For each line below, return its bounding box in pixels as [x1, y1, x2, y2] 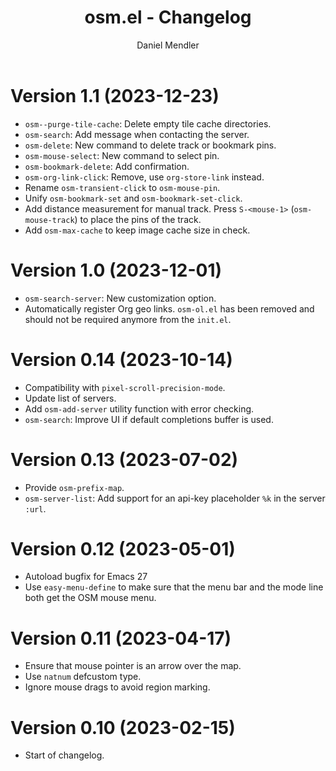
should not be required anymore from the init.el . [24, 313, 232, 325]
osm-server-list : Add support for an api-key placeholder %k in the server [24, 492, 326, 504]
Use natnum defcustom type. [24, 671, 142, 683]
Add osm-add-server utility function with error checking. [24, 402, 255, 415]
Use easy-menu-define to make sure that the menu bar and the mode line [24, 581, 324, 593]
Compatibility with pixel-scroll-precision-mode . [24, 381, 226, 393]
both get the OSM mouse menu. [24, 592, 157, 604]
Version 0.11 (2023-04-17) [10, 627, 232, 650]
